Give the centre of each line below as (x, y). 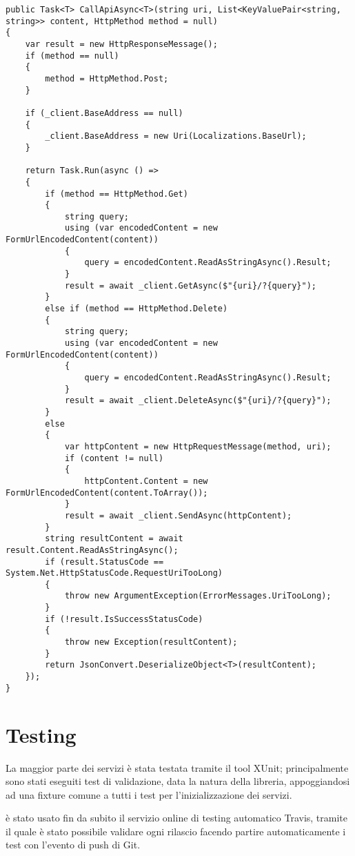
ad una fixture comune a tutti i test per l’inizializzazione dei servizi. (149, 794)
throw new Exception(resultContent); (151, 642)
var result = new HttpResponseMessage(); (121, 44)
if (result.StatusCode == (104, 562)
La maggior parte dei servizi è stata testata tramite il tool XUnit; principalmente (177, 767)
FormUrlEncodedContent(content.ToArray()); (107, 493)
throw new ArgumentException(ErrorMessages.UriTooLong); (198, 596)
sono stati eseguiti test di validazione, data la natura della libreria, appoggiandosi (178, 781)
